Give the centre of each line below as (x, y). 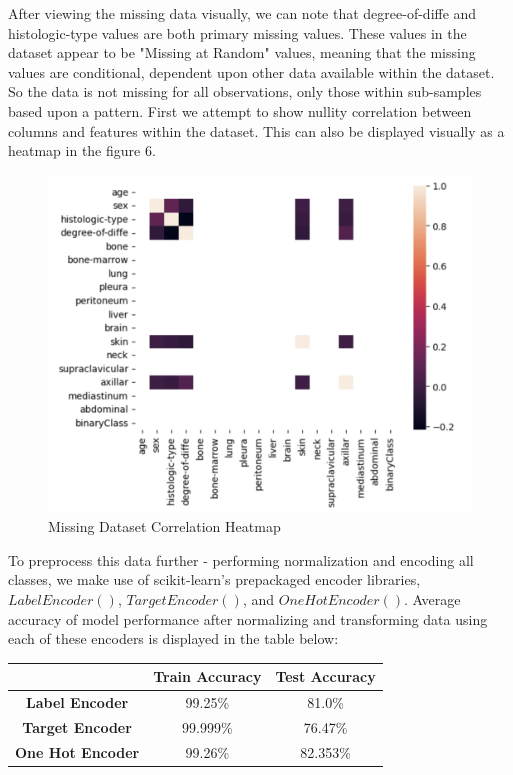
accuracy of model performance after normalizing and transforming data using (248, 618)
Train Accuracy (207, 676)
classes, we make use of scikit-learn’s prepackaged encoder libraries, (214, 579)
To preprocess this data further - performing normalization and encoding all (241, 559)
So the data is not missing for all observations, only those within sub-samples (245, 91)
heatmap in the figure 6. (82, 150)
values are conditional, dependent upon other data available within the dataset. (251, 71)
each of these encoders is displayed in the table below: (173, 638)
